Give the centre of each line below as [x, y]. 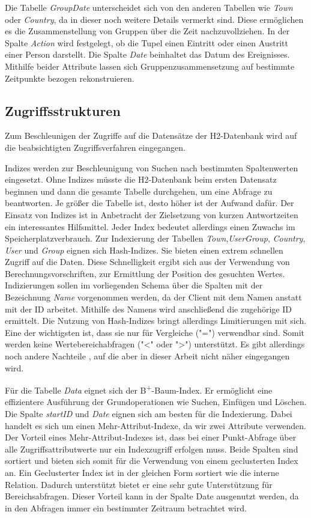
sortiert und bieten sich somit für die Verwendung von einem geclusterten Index [152, 461]
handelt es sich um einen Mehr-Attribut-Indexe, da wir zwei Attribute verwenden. [156, 425]
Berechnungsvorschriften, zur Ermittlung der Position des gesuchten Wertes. [145, 273]
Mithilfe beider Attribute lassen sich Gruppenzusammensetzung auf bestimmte [150, 66]
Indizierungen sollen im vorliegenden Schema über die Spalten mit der [134, 285]
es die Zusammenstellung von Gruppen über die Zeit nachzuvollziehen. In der [147, 31]
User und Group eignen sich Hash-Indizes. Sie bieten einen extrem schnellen [144, 250]
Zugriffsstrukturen [63, 110]
